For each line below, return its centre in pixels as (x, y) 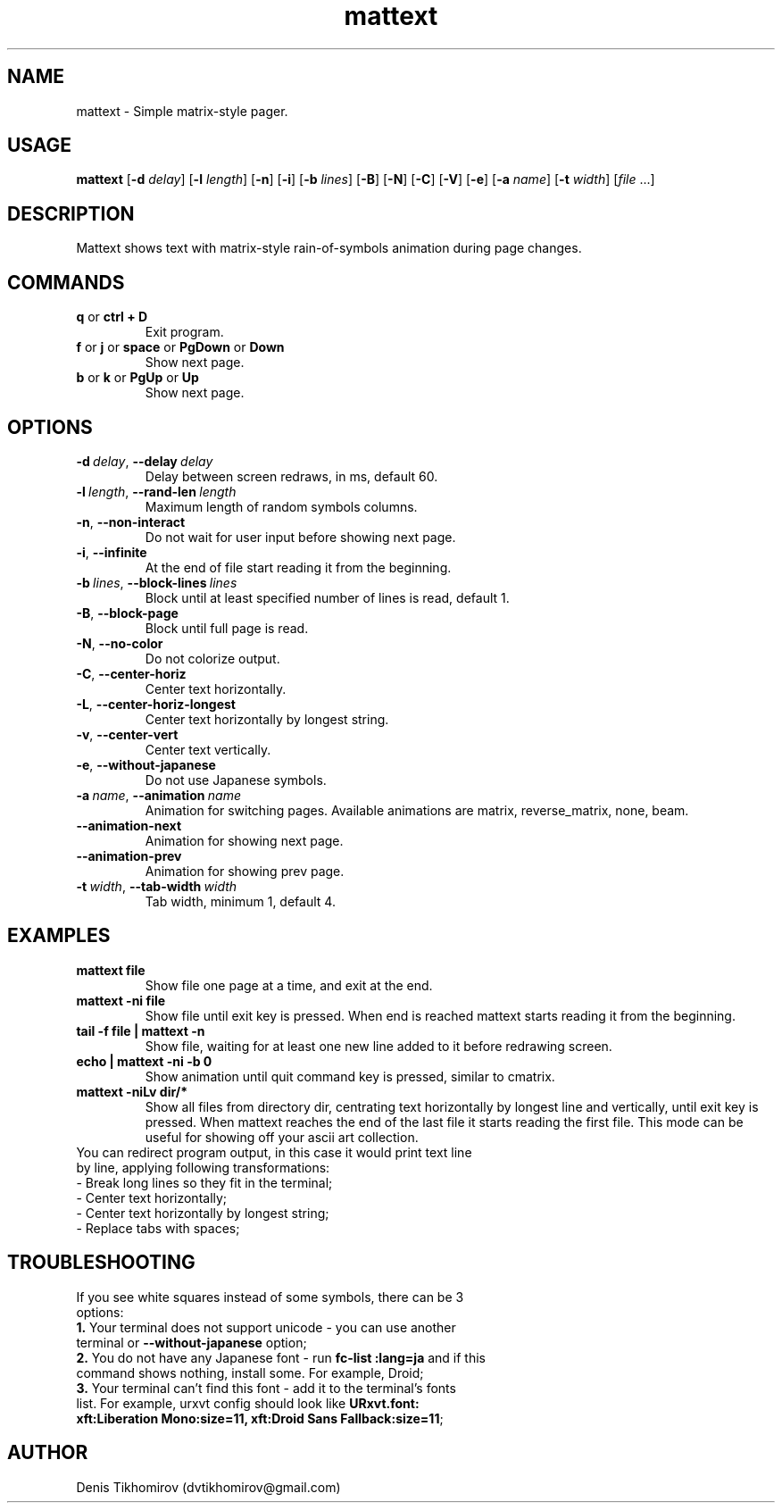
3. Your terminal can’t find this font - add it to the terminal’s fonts (266, 1388)
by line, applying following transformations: (203, 1167)
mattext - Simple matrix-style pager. (182, 111)
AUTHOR (48, 1453)
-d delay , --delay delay (145, 461)
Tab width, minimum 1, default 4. (240, 901)
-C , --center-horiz (131, 673)
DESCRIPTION (71, 213)
